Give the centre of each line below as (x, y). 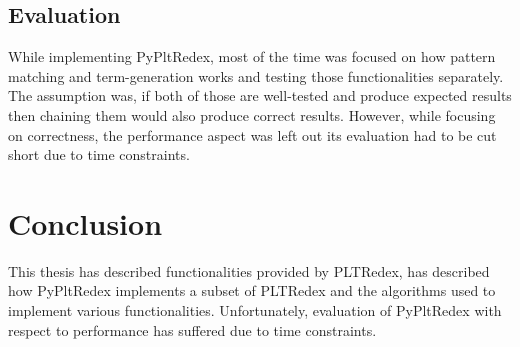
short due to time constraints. (99, 154)
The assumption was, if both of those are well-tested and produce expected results (260, 95)
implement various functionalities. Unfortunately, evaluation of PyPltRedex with (255, 310)
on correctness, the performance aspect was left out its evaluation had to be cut (252, 134)
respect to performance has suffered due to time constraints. (192, 329)
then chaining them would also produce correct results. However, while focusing (252, 114)
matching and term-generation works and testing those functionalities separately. (256, 75)
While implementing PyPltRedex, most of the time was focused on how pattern (252, 56)
